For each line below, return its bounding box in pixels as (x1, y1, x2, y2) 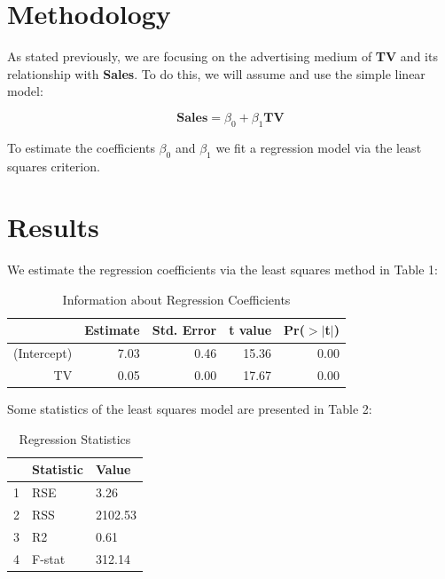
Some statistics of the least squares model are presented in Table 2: (7, 400, 372, 418)
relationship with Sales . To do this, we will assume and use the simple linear (7, 64, 425, 83)
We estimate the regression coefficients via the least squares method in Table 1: (7, 260, 438, 279)
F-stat (32, 549, 66, 567)
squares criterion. (7, 156, 100, 175)
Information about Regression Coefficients (62, 289, 291, 308)
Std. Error (152, 321, 217, 339)
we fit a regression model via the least (215, 138, 422, 156)
